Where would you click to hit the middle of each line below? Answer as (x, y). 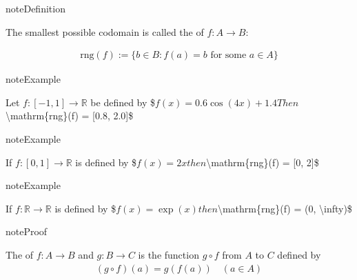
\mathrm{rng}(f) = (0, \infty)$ (285, 208)
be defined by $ (123, 102)
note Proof (27, 231)
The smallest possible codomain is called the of (105, 31)
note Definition (35, 8)
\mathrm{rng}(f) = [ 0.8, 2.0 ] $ (70, 116)
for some (228, 56)
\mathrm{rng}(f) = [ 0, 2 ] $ (263, 162)
